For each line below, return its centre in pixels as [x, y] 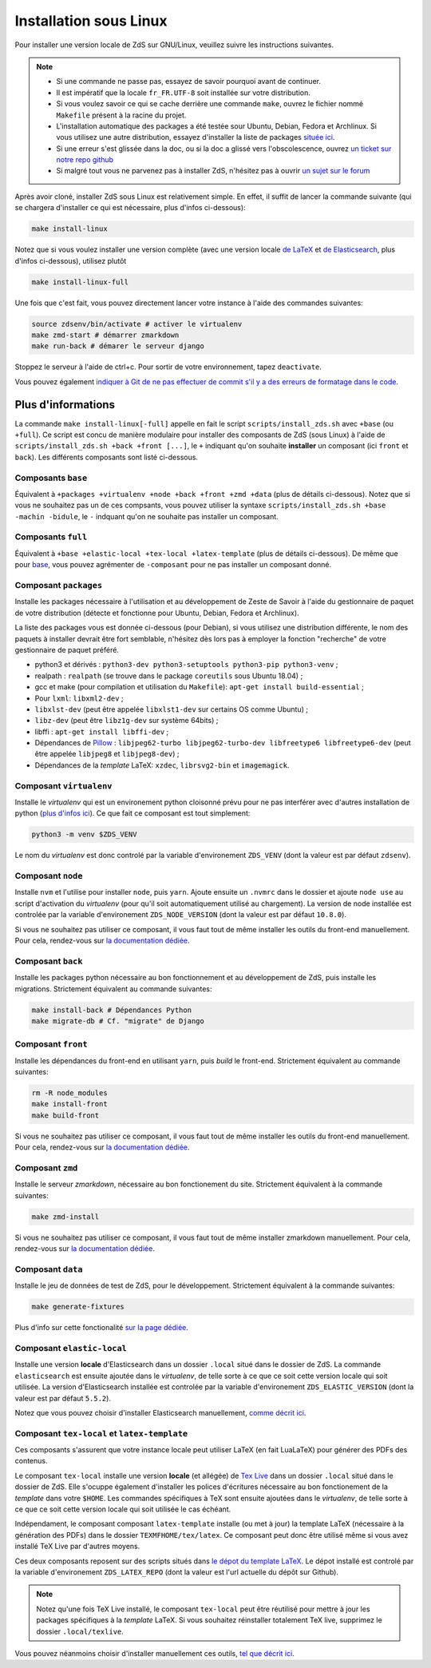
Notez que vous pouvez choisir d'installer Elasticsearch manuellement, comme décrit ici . [160, 1412]
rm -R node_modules [69, 1093]
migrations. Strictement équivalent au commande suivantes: [113, 989]
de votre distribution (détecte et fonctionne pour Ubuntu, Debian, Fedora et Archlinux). [157, 613]
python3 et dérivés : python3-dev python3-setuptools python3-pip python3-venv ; [186, 665]
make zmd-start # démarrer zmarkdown [105, 335]
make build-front [65, 1115]
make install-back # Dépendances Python [111, 1010]
